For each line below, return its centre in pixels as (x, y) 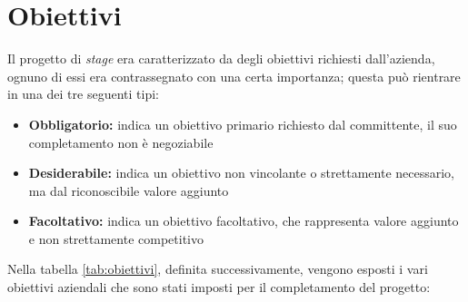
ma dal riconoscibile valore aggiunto (129, 190)
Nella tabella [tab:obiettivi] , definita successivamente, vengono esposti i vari (218, 269)
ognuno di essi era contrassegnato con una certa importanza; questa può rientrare (234, 76)
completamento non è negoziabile (121, 142)
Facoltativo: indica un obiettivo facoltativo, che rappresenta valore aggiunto (244, 221)
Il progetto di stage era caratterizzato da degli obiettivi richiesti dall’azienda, (221, 58)
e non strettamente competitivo (116, 238)
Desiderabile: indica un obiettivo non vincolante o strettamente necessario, (241, 173)
